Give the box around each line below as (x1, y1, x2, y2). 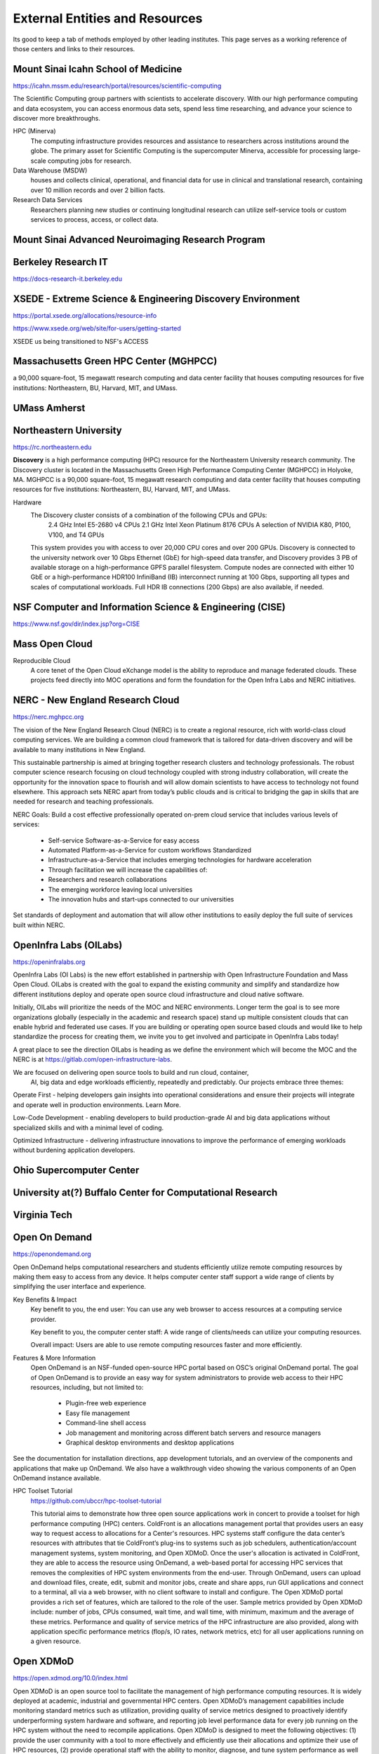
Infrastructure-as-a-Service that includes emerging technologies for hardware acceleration (48, 856, 312, 864)
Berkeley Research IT (13, 256, 109, 268)
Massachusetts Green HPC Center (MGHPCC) (13, 355, 218, 368)
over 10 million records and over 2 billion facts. (30, 186, 166, 194)
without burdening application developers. (13, 1146, 135, 1154)
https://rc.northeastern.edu (13, 443, 92, 451)
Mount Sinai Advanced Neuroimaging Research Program (13, 234, 266, 246)
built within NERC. (13, 920, 65, 929)
